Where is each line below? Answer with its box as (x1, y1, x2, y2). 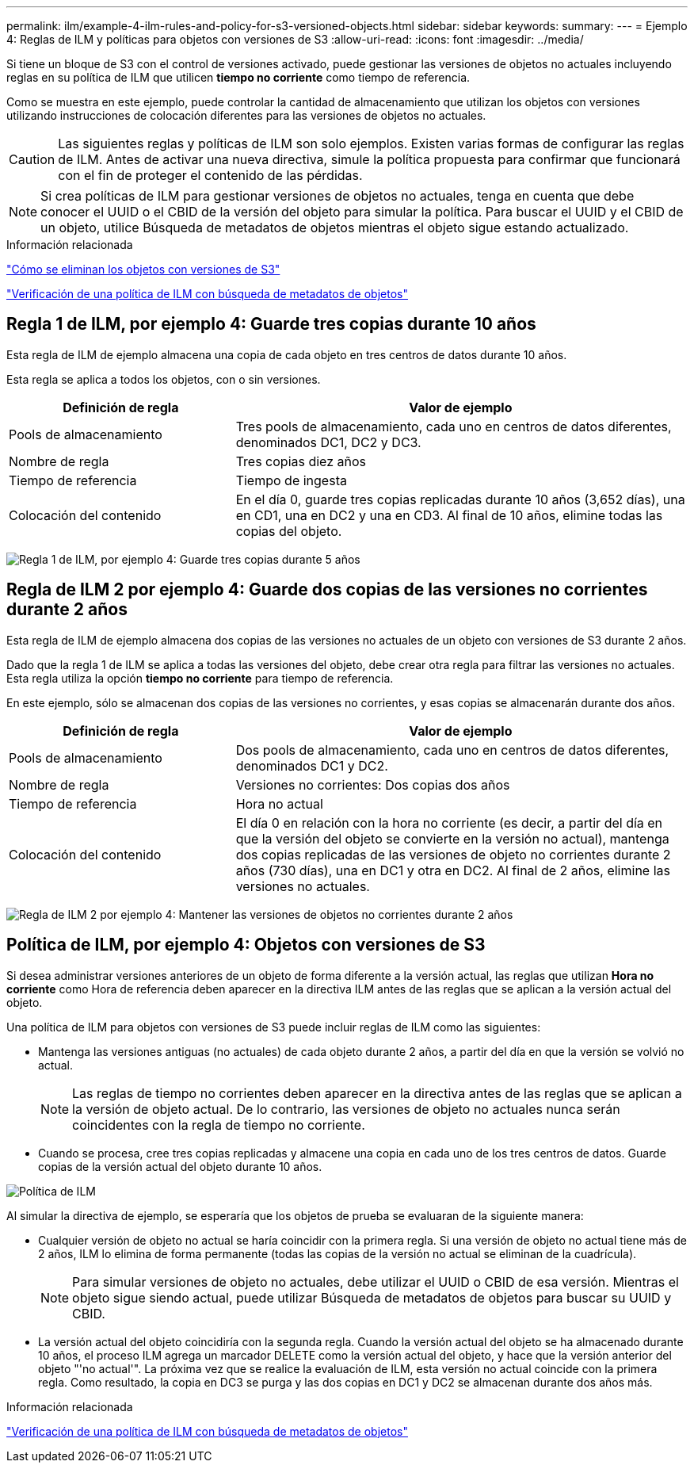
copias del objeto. (235, 522, 342, 539)
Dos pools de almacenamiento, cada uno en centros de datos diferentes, (235, 741, 669, 758)
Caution (9, 151, 55, 167)
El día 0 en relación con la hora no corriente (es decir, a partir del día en (235, 814, 663, 831)
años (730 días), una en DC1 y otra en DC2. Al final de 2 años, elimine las (235, 862, 670, 878)
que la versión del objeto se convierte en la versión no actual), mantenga (235, 830, 669, 847)
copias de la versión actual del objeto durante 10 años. (38, 1159, 322, 1173)
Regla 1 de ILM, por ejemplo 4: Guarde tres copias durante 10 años (6, 314, 536, 335)
